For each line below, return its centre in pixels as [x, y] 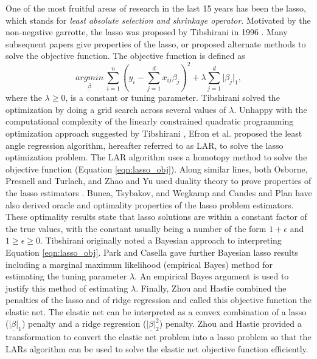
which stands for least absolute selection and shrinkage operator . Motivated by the [158, 20]
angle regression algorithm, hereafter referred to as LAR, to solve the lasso [145, 145]
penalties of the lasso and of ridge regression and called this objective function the [159, 300]
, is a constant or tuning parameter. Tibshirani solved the [172, 97]
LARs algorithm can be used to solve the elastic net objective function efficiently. [157, 348]
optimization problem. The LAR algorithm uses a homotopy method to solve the [156, 157]
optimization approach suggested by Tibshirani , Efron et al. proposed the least [154, 133]
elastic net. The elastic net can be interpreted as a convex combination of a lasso [156, 311]
